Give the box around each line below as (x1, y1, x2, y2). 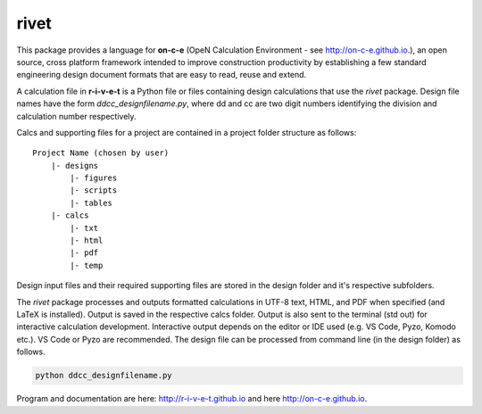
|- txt (70, 223, 99, 233)
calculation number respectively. (16, 111, 137, 121)
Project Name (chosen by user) (32, 148, 170, 158)
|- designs (50, 161, 99, 170)
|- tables (70, 197, 113, 208)
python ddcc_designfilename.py (35, 370, 173, 381)
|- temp (70, 260, 104, 270)
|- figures (70, 173, 118, 183)
